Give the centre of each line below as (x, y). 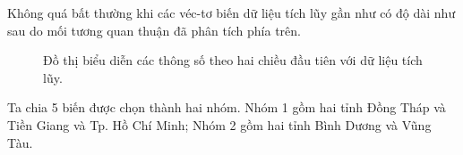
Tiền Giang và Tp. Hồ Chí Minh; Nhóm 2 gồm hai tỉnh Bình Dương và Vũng (219, 124)
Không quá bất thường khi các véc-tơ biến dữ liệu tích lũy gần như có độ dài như (231, 12)
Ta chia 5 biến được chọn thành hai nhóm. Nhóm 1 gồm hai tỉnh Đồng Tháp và (227, 107)
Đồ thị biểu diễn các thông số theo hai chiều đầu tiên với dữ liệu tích (233, 60)
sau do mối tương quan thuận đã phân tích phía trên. (154, 30)
